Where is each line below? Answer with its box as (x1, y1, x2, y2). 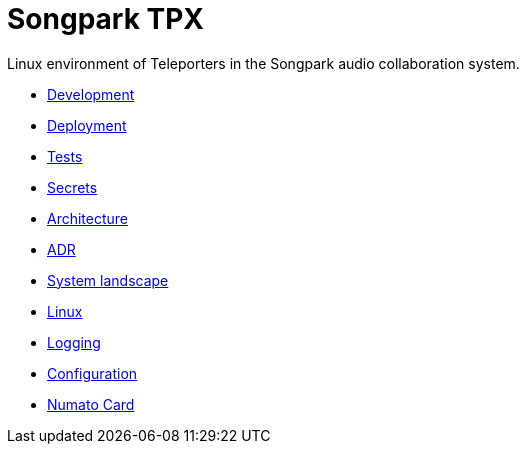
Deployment (47, 116, 127, 134)
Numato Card (47, 395, 135, 413)
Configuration (47, 364, 138, 382)
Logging (47, 333, 101, 351)
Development (47, 85, 135, 103)
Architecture (47, 209, 129, 227)
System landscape (47, 271, 169, 289)
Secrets (47, 178, 98, 196)
